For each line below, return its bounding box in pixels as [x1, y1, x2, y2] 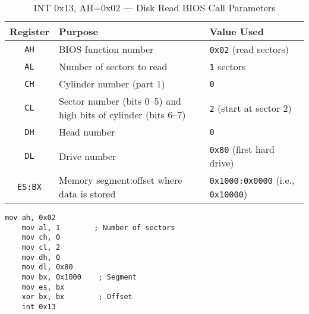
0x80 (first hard [209, 142, 275, 156]
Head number [58, 125, 115, 139]
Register [10, 24, 49, 38]
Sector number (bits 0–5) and [58, 94, 181, 108]
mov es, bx [21, 282, 65, 291]
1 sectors [209, 59, 246, 73]
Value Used [209, 24, 264, 38]
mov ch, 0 [21, 233, 61, 242]
